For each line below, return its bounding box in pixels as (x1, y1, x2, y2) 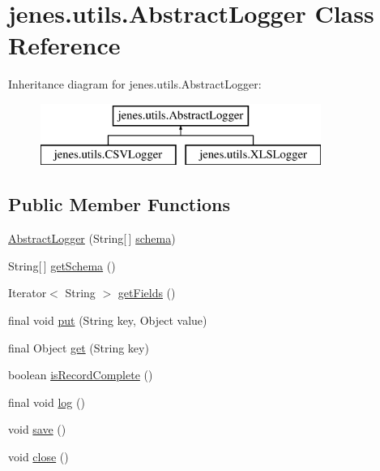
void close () (8, 448, 69, 465)
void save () (8, 421, 66, 438)
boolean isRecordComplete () (8, 366, 153, 383)
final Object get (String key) (8, 339, 149, 356)
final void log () (8, 393, 85, 410)
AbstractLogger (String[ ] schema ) (8, 230, 176, 247)
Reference (8, 28, 121, 62)
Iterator (8, 284, 47, 301)
